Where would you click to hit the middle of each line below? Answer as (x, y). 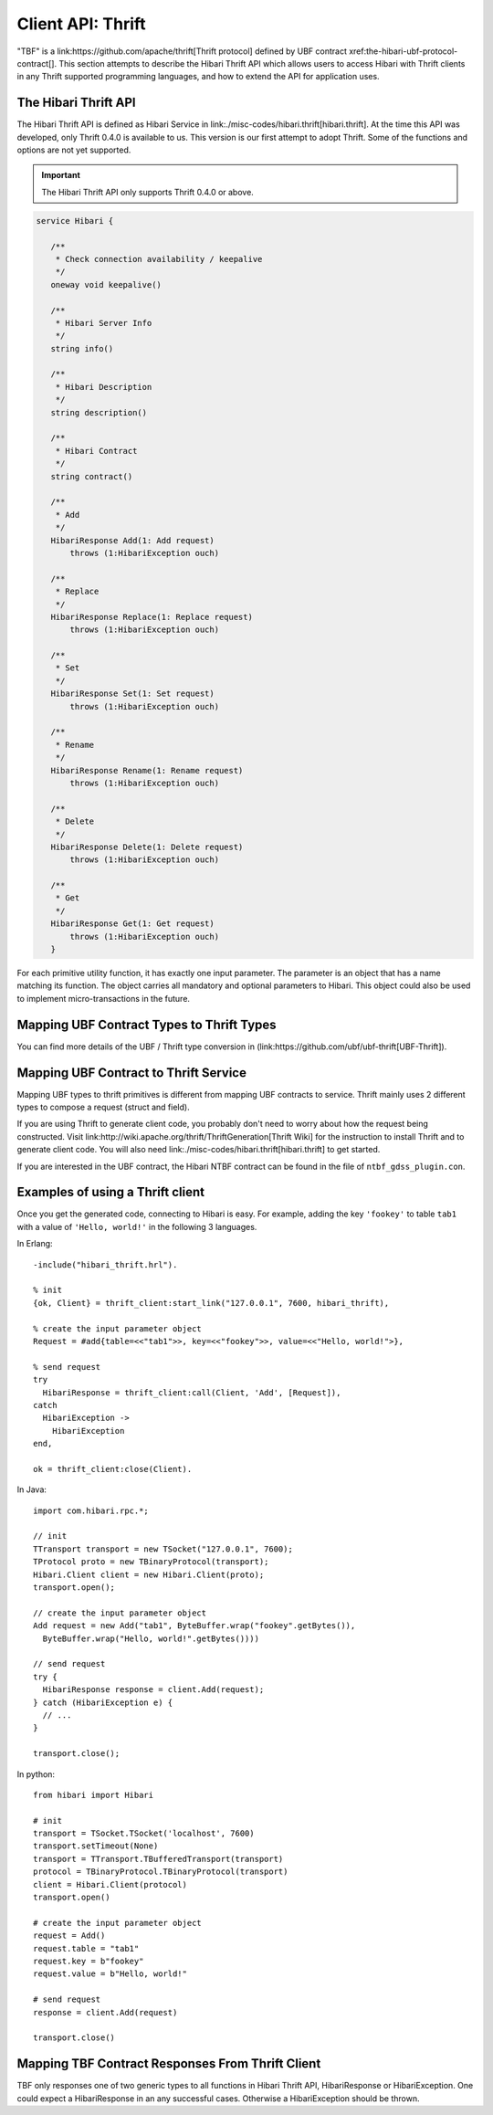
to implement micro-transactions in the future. (104, 998)
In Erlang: (35, 1244)
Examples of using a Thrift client (111, 1192)
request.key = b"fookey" (89, 1961)
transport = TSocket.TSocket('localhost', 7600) (144, 1834)
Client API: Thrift (81, 24)
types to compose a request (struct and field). (104, 1107)
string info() (82, 348)
